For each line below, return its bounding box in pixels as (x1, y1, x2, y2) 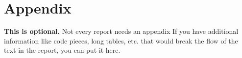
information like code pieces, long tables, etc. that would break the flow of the (4, 35, 238, 45)
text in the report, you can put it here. (4, 45, 121, 55)
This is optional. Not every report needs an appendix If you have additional (4, 26, 239, 36)
